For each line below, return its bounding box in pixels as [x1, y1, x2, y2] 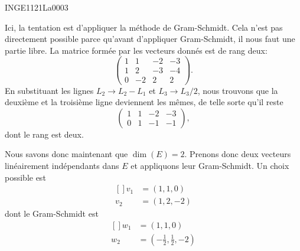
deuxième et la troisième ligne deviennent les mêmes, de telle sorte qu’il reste [5, 96, 283, 108]
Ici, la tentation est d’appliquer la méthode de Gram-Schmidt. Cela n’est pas [5, 21, 283, 33]
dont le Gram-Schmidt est [5, 207, 99, 220]
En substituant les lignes [5, 84, 94, 96]
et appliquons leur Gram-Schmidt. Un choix [131, 159, 289, 171]
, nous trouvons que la [197, 84, 278, 96]
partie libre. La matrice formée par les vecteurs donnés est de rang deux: [5, 44, 268, 56]
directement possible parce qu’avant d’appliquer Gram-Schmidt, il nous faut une [5, 32, 295, 45]
